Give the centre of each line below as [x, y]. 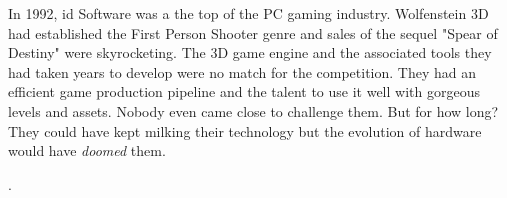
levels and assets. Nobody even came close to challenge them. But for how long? [253, 110]
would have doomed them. [87, 150]
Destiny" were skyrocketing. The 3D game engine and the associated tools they [250, 52]
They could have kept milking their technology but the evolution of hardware [245, 130]
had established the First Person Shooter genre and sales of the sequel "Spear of [253, 32]
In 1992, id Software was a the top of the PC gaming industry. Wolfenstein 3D [248, 13]
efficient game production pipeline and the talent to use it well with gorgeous [244, 91]
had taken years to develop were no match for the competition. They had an [242, 71]
